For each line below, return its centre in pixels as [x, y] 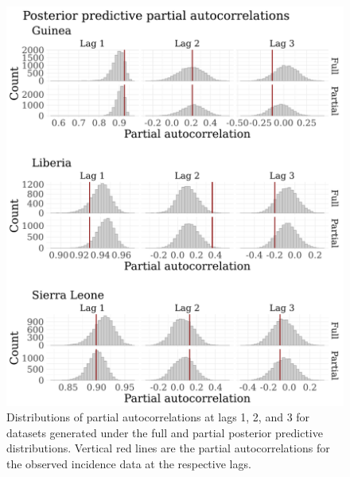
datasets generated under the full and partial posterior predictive [165, 432]
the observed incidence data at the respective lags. [129, 463]
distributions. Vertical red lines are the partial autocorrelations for [168, 448]
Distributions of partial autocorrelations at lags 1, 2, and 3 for [158, 417]
